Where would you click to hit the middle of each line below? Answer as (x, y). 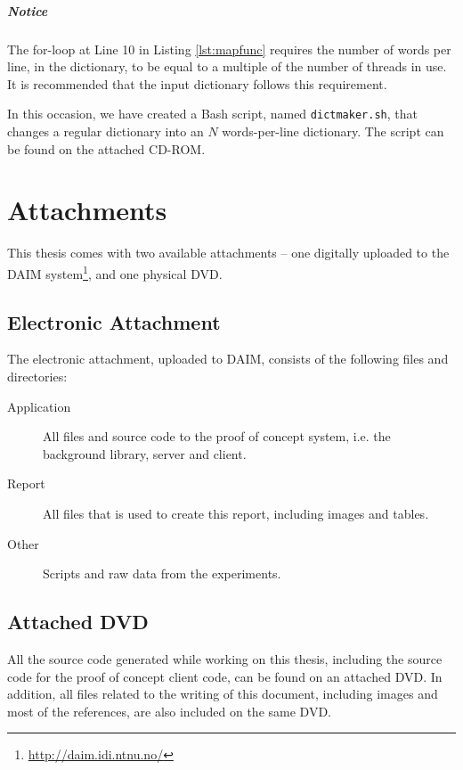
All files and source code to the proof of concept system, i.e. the (217, 436)
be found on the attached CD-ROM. (106, 148)
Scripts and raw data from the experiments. (162, 573)
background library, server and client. (145, 453)
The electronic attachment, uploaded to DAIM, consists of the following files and (228, 359)
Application (39, 406)
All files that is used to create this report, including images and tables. (236, 513)
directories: (37, 376)
